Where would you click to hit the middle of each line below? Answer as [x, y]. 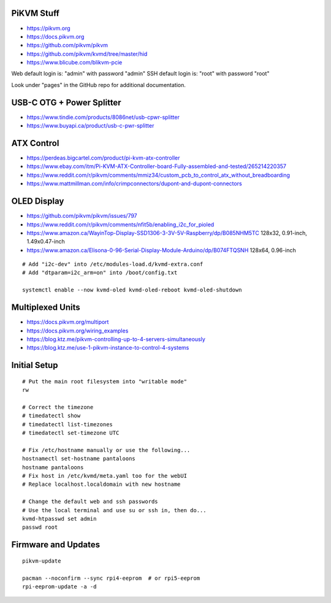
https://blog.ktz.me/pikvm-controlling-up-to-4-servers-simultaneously [116, 339]
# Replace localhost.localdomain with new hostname [101, 484]
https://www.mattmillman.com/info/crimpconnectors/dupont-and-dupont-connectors [134, 183]
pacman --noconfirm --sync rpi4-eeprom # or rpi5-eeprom [111, 578]
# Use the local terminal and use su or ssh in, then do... [114, 510]
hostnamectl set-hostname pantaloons [79, 459]
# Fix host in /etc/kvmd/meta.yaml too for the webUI [105, 476]
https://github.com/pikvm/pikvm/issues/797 [82, 216]
